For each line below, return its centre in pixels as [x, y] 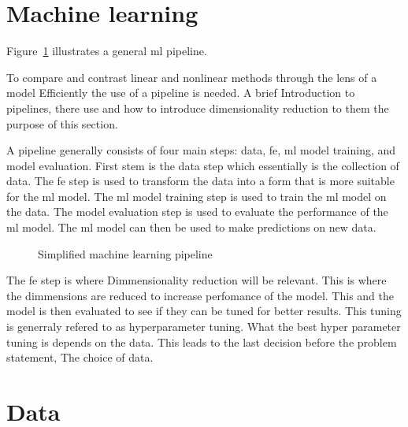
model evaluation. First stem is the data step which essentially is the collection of [203, 165]
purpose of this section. [62, 123]
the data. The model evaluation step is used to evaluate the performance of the [197, 212]
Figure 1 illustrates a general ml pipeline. [107, 51]
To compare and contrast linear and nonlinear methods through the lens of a [192, 77]
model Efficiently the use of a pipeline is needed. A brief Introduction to [181, 93]
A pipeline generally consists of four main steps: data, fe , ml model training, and [201, 150]
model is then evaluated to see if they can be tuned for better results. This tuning [204, 311]
